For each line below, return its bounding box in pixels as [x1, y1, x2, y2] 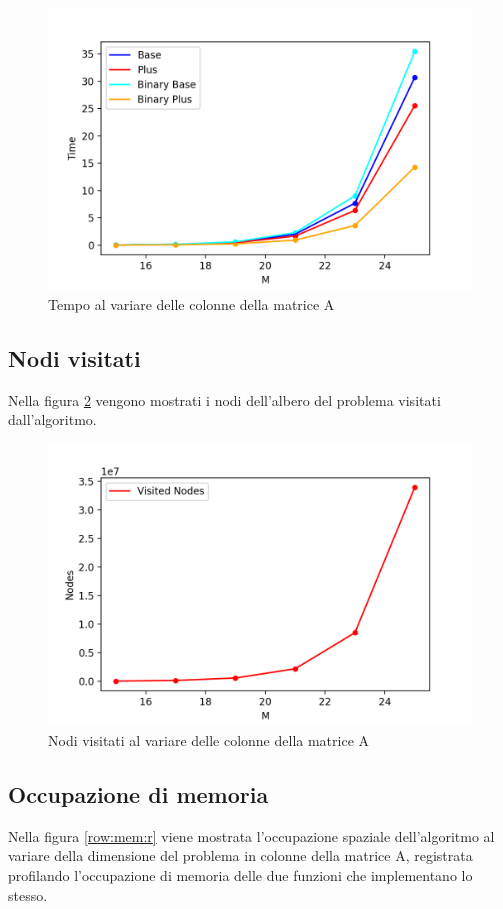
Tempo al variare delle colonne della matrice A [48, 293, 335, 314]
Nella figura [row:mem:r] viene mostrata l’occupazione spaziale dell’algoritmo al [8, 825, 495, 846]
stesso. [8, 884, 48, 905]
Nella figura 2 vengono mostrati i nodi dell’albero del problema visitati [8, 389, 441, 410]
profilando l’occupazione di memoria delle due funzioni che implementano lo [8, 864, 473, 885]
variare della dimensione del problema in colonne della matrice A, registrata [8, 845, 473, 866]
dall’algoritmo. [8, 409, 97, 430]
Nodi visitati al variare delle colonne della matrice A [48, 729, 370, 750]
